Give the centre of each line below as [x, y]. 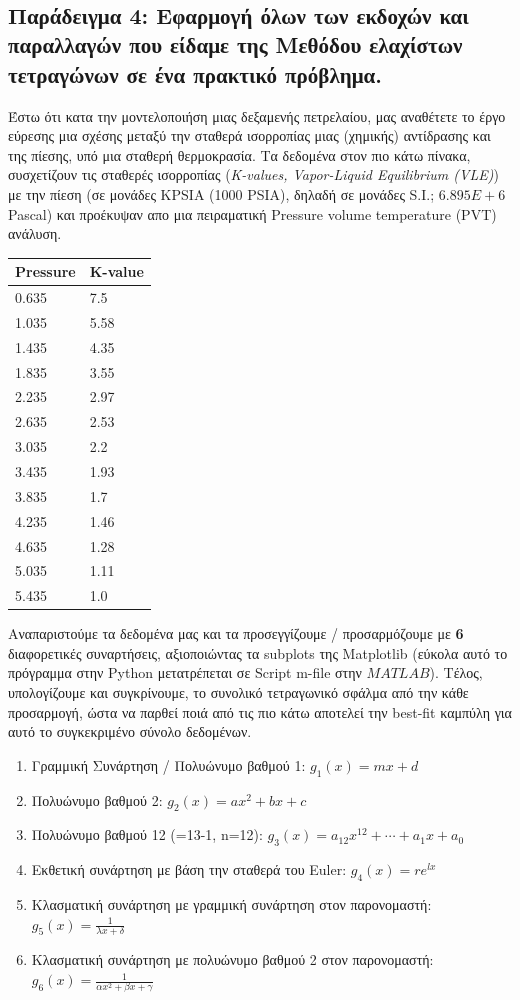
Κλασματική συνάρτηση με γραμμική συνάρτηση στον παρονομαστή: [231, 904]
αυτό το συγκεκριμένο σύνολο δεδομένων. [130, 731]
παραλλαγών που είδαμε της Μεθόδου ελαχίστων [235, 44]
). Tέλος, [456, 672]
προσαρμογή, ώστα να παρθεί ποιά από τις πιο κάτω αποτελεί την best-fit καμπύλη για [260, 711]
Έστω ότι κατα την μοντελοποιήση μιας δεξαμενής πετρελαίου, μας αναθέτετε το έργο [257, 115]
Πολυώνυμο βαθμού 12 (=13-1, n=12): [147, 834]
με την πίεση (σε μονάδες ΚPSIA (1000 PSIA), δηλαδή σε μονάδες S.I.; [221, 193]
